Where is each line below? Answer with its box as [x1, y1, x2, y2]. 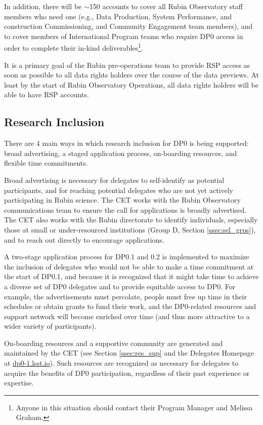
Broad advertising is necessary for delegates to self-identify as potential [4, 174, 225, 185]
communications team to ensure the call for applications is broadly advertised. [4, 204, 247, 215]
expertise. [4, 377, 34, 388]
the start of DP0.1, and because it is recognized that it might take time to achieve [4, 271, 259, 282]
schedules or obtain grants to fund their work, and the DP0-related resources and [4, 301, 256, 312]
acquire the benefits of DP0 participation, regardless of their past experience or [4, 367, 250, 378]
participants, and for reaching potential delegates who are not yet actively [4, 184, 233, 195]
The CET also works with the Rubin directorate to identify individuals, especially [4, 214, 258, 225]
